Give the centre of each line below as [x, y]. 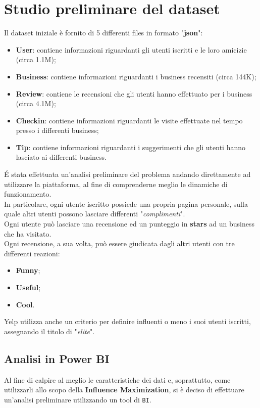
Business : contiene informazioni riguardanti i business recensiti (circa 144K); [136, 76]
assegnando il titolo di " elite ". [49, 331]
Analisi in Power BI [57, 358]
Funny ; [28, 270]
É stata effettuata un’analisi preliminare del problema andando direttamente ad [127, 174]
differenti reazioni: [32, 253]
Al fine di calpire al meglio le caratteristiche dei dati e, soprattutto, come [117, 379]
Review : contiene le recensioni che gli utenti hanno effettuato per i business [134, 93]
